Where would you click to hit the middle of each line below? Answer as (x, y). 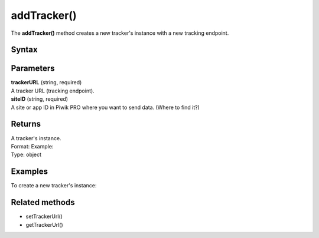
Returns (26, 124)
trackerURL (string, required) (46, 82)
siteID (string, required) (39, 99)
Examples (30, 172)
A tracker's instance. (36, 138)
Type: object (26, 155)
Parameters (33, 69)
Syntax (24, 50)
